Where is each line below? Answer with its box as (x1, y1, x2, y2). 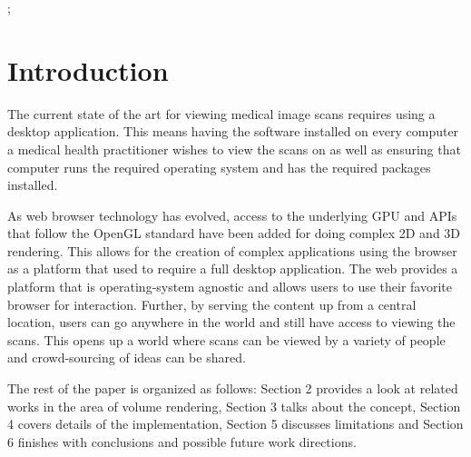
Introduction (7, 51, 169, 88)
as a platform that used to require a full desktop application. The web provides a (7, 259, 458, 278)
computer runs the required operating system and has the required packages (7, 157, 431, 176)
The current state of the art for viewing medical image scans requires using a (7, 104, 436, 123)
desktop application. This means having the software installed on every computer (7, 122, 459, 141)
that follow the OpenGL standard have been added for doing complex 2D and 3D (7, 224, 461, 243)
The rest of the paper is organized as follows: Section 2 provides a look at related (7, 379, 458, 398)
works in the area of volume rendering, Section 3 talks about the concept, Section (7, 396, 461, 415)
